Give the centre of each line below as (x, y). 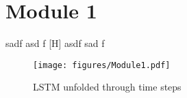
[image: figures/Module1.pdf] (102, 65)
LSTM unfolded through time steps (107, 87)
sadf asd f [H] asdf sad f (55, 43)
